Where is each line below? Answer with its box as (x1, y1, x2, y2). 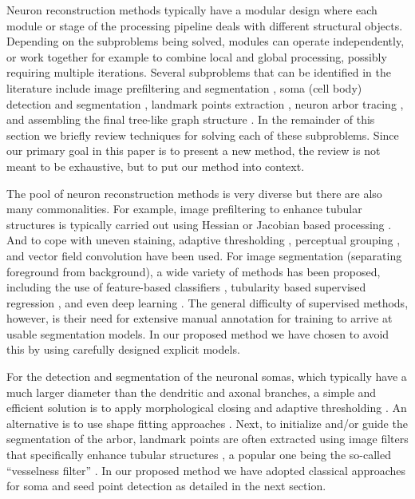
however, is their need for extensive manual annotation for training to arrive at (6, 310, 393, 327)
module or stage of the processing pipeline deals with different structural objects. (6, 17, 403, 34)
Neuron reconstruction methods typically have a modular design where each (6, 2, 377, 18)
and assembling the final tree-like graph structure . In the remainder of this (6, 111, 375, 128)
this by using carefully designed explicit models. (6, 341, 240, 358)
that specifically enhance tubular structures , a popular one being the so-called (6, 446, 391, 463)
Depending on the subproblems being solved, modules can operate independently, (6, 33, 405, 50)
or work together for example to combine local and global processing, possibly (6, 48, 387, 65)
